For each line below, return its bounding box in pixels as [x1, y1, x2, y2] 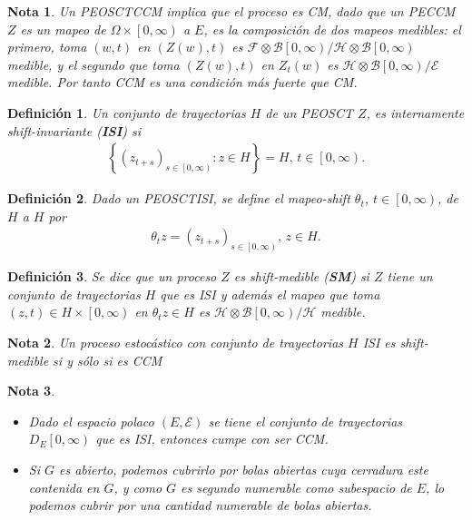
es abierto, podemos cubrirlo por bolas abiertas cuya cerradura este [59, 460, 428, 479]
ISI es [362, 333, 396, 352]
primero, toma [7, 37, 87, 56]
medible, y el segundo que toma [7, 54, 180, 74]
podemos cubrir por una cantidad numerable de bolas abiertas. [28, 495, 372, 515]
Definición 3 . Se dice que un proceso [7, 267, 217, 286]
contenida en [28, 477, 100, 496]
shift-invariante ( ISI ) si [7, 121, 142, 140]
